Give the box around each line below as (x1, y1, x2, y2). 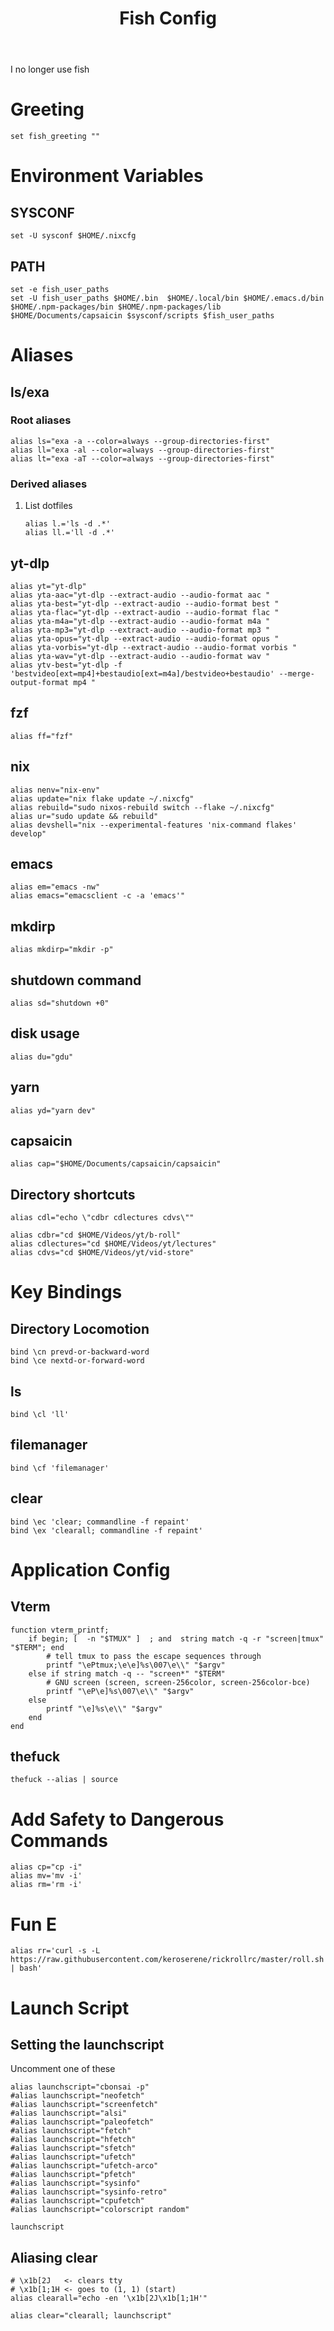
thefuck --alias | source (10, 1775, 118, 1785)
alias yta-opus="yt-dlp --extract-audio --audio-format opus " (10, 633, 280, 644)
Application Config (10, 1558, 171, 1581)
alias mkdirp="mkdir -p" (10, 945, 114, 955)
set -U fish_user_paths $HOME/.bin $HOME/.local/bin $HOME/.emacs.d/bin (10, 293, 325, 303)
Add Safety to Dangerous (10, 1808, 225, 1831)
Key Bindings (10, 1281, 123, 1304)
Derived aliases (10, 477, 88, 491)
